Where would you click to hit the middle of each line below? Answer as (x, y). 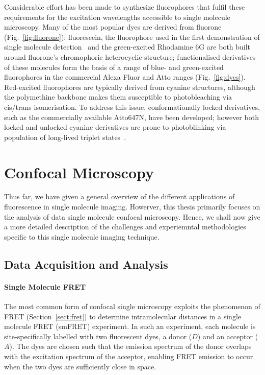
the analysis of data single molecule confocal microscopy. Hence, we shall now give (132, 216)
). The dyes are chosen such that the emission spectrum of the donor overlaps (130, 346)
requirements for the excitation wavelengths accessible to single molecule (117, 17)
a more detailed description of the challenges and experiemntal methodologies (125, 227)
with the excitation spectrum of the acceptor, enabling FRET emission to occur (129, 356)
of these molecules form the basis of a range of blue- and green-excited (114, 67)
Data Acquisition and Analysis (86, 264)
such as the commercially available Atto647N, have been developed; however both (131, 117)
